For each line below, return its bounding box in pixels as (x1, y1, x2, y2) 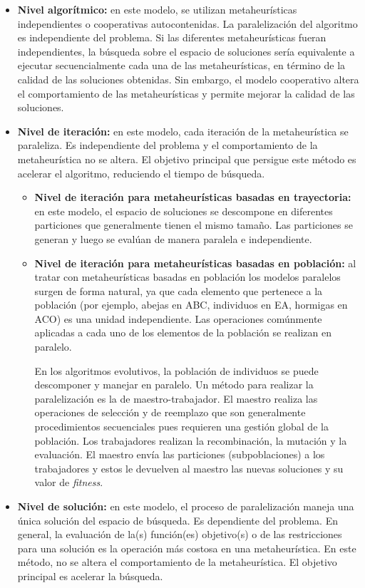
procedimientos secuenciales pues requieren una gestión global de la (34, 419, 329, 434)
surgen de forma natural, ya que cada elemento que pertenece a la (34, 283, 323, 298)
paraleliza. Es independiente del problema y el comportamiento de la (17, 138, 318, 153)
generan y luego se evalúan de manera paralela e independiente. (34, 231, 312, 246)
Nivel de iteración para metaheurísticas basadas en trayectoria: (34, 190, 351, 205)
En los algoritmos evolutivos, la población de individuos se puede (34, 363, 319, 378)
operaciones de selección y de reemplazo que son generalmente (34, 405, 306, 420)
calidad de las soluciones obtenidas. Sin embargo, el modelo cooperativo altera (17, 71, 359, 86)
